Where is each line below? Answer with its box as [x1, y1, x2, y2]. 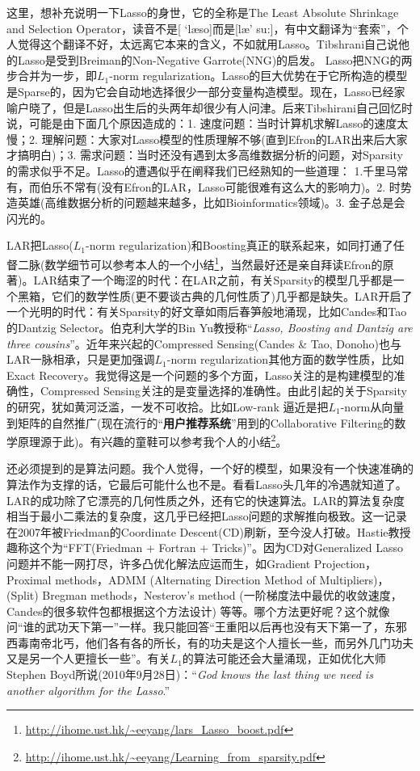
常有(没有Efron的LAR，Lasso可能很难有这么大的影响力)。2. [73, 178, 386, 195]
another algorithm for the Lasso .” [6, 681, 170, 698]
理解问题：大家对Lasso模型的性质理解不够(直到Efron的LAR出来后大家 [41, 130, 408, 147]
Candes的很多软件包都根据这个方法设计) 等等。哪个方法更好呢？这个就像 [6, 602, 390, 619]
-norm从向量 [340, 398, 405, 415]
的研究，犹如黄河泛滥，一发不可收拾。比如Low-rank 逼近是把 [6, 398, 329, 415]
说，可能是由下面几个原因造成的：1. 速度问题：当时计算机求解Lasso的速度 [6, 115, 397, 132]
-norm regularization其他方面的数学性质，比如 [166, 351, 405, 368]
